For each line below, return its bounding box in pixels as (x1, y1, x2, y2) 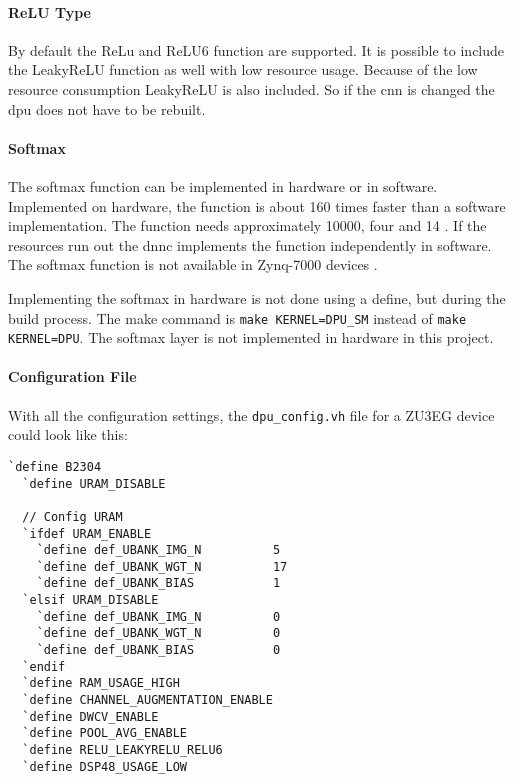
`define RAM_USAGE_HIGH (22, 676, 180, 691)
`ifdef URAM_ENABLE (22, 526, 152, 541)
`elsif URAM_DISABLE (22, 593, 159, 608)
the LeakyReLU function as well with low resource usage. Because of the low (8, 59, 478, 80)
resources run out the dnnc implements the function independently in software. (8, 234, 492, 255)
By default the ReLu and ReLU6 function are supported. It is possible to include (8, 39, 505, 60)
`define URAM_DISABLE (22, 476, 166, 491)
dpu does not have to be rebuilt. (8, 98, 206, 119)
